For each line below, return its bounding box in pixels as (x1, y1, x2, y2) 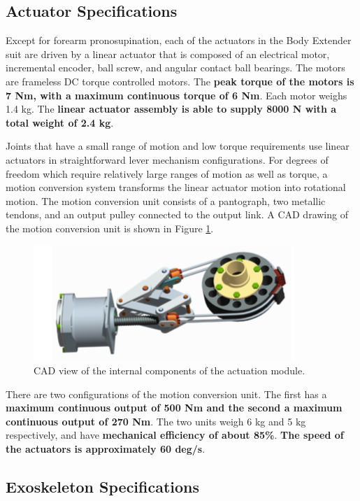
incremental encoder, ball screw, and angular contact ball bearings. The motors (6, 60, 345, 75)
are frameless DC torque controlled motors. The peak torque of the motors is (6, 73, 354, 88)
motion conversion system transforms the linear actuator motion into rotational (6, 180, 346, 195)
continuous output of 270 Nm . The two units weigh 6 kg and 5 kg (6, 414, 306, 428)
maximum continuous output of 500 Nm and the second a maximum (6, 400, 343, 415)
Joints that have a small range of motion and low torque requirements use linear (6, 139, 350, 153)
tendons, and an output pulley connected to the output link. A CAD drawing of (6, 207, 348, 222)
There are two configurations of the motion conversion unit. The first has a (6, 386, 327, 401)
